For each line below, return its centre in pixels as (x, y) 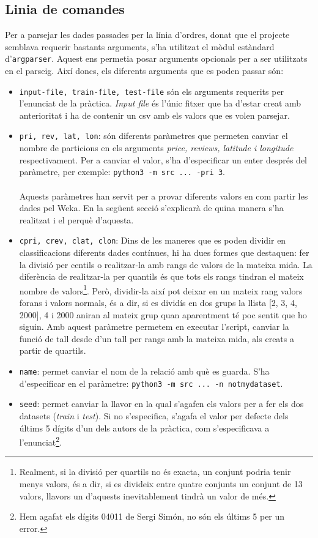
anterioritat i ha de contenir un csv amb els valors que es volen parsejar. (154, 115)
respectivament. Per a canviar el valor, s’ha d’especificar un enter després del (163, 159)
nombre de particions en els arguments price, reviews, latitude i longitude (156, 148)
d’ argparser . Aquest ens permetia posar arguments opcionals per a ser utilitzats (156, 58)
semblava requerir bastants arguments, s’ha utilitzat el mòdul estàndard (140, 46)
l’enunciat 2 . (41, 441)
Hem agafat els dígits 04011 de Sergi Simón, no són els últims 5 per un (152, 516)
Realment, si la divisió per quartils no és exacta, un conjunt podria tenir (155, 472)
